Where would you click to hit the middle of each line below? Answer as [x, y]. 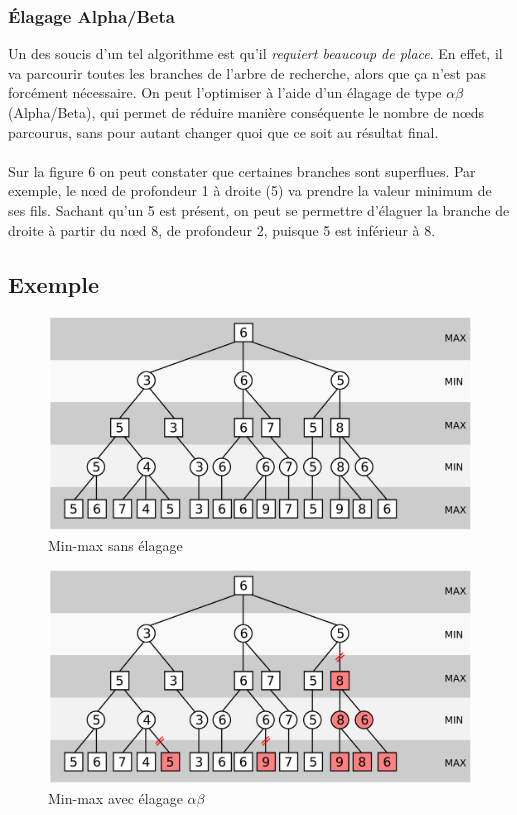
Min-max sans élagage [115, 544]
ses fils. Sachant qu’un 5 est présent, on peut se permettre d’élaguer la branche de [259, 209]
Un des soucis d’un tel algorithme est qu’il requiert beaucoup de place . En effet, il [255, 53]
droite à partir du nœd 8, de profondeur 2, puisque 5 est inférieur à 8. [222, 229]
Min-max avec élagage [115, 797]
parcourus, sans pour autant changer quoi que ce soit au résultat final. [223, 131]
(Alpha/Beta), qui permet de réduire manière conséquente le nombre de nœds [246, 112]
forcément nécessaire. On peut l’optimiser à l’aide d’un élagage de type [225, 92]
